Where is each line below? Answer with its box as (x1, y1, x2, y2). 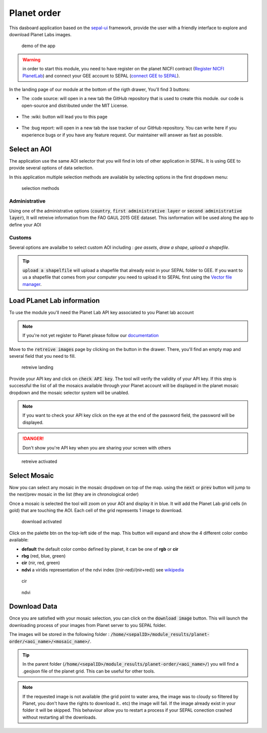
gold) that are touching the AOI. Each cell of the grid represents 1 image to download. (9, 507, 183, 513)
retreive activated (21, 458, 57, 464)
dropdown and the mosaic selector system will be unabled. (9, 390, 130, 395)
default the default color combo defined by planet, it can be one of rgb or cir (21, 546, 178, 552)
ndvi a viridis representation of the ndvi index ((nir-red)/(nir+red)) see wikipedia (21, 566, 184, 572)
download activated (21, 518, 62, 525)
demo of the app (21, 43, 55, 49)
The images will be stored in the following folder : (9, 631, 110, 637)
